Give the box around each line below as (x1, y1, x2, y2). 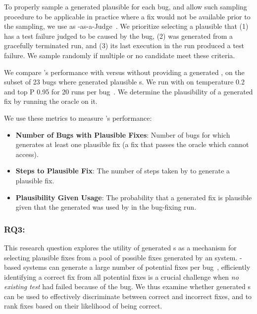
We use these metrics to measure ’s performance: (4, 112, 152, 123)
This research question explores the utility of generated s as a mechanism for (4, 242, 237, 252)
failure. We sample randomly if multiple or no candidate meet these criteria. (4, 50, 235, 60)
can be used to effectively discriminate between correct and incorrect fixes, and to (4, 291, 252, 301)
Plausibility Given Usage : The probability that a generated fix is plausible (15, 192, 252, 202)
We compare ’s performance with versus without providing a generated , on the (4, 67, 245, 77)
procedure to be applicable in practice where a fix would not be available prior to (4, 11, 251, 21)
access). (15, 149, 39, 159)
